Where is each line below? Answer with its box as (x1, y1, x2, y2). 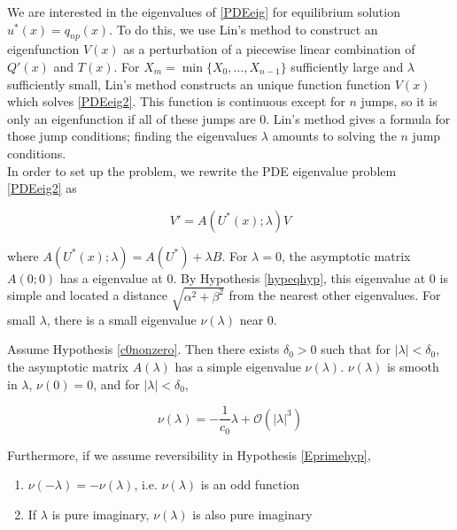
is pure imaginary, (51, 504, 150, 523)
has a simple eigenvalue (174, 357, 301, 376)
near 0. (239, 310, 277, 328)
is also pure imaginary (192, 504, 313, 523)
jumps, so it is (360, 92, 438, 111)
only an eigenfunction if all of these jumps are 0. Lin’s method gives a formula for (7, 109, 451, 127)
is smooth (386, 357, 439, 376)
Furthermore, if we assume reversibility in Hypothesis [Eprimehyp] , (7, 445, 371, 464)
